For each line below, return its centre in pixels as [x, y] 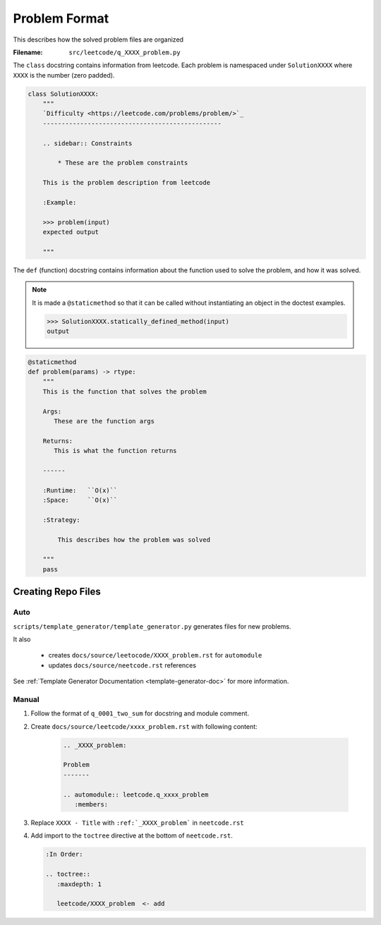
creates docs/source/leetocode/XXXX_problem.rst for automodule [155, 655]
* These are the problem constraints [123, 163]
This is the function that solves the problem [125, 391]
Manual [26, 699]
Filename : [28, 52]
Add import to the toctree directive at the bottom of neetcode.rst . [132, 835]
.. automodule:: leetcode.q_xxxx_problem [136, 794]
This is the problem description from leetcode [127, 183]
